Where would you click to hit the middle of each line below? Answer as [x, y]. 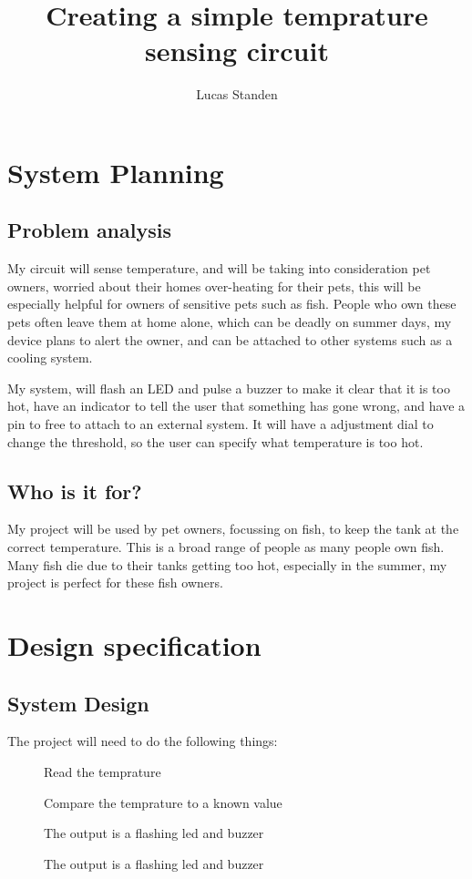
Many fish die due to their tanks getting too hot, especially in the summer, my [227, 564]
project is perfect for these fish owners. [115, 583]
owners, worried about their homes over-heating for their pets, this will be [214, 286]
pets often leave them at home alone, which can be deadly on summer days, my [230, 322]
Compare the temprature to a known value [163, 802]
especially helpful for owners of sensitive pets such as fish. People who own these [232, 304]
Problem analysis [89, 230]
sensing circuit [237, 51]
